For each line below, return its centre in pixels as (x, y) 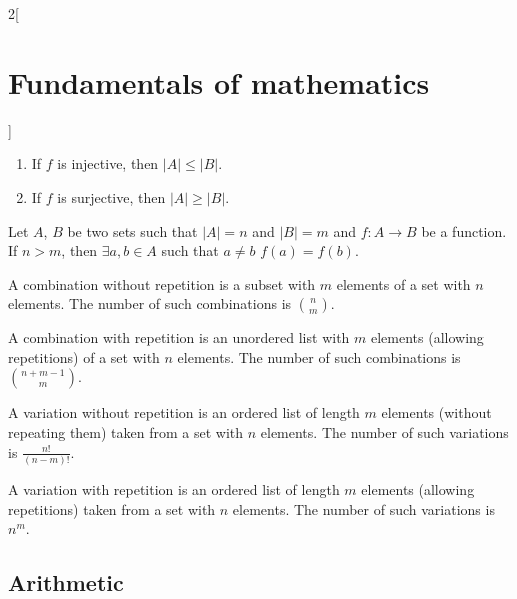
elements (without (436, 412)
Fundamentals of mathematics (219, 81)
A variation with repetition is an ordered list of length (174, 488)
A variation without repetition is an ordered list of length (184, 412)
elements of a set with (403, 283)
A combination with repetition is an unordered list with (179, 337)
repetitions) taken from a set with (112, 508)
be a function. (464, 230)
